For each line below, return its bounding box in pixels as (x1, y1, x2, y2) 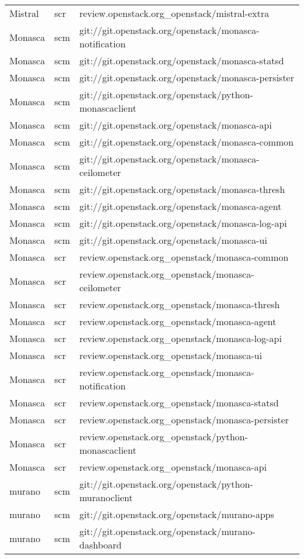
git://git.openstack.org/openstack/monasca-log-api (79, 216, 287, 230)
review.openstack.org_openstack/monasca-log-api (79, 332, 282, 345)
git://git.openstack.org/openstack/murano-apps (79, 508, 275, 521)
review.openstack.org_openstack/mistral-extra (79, 6, 270, 20)
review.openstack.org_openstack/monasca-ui (79, 348, 262, 362)
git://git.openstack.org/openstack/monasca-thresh (79, 182, 285, 196)
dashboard (79, 538, 122, 551)
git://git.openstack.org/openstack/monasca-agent (79, 199, 282, 213)
